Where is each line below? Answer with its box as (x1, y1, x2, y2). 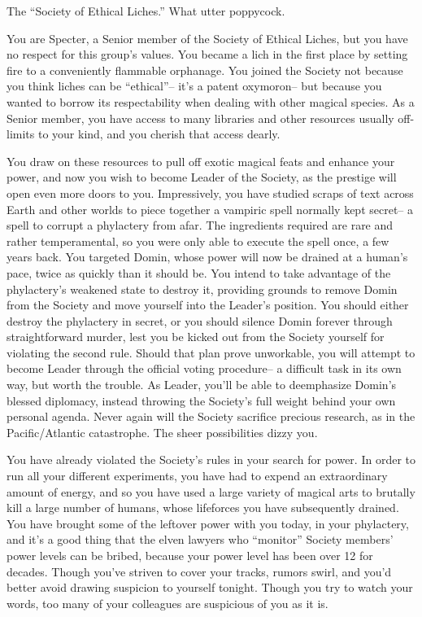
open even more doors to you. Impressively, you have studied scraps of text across (7, 184, 414, 201)
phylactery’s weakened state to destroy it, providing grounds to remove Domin (7, 280, 398, 297)
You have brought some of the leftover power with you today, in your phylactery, (7, 514, 409, 532)
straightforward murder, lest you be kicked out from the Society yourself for (7, 328, 385, 345)
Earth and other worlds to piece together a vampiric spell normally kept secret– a (7, 200, 414, 217)
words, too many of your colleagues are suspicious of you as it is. (7, 594, 328, 611)
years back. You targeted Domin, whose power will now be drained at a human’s (7, 248, 408, 265)
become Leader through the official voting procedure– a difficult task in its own (7, 360, 402, 377)
